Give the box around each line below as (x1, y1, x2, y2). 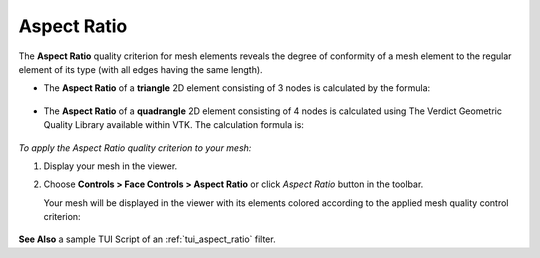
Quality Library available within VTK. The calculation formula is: (43, 119, 305, 131)
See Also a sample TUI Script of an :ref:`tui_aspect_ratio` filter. (18, 233, 276, 245)
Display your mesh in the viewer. (43, 160, 178, 172)
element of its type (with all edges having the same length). (18, 63, 264, 75)
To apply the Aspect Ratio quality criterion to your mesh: (18, 141, 252, 154)
